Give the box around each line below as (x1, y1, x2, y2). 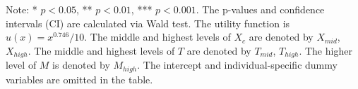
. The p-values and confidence (196, 2, 325, 16)
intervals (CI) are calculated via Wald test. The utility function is (6, 15, 290, 30)
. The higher (299, 43, 352, 57)
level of (6, 57, 37, 72)
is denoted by (52, 57, 110, 72)
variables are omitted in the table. (6, 71, 153, 86)
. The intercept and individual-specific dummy (137, 57, 338, 72)
